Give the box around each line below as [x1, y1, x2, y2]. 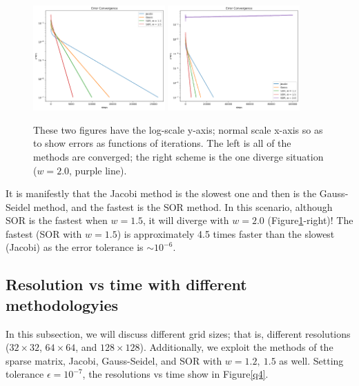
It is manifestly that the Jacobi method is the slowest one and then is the [6, 186, 317, 201]
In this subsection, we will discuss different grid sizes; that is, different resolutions [6, 326, 351, 341]
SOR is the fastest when [6, 213, 108, 227]
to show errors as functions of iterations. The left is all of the [33, 136, 291, 150]
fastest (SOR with [6, 226, 82, 241]
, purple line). [69, 163, 127, 177]
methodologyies [6, 294, 119, 315]
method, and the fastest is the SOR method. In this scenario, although [33, 199, 333, 214]
